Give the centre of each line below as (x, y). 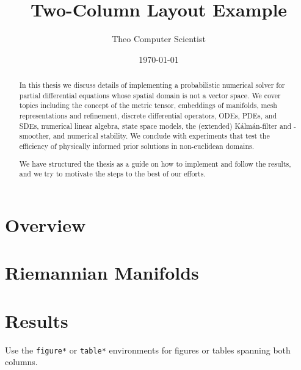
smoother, (35, 136)
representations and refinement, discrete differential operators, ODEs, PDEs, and (148, 116)
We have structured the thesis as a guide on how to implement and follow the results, (155, 163)
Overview (45, 224)
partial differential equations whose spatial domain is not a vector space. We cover (150, 95)
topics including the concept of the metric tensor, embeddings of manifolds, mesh (148, 105)
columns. (21, 362)
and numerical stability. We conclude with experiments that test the (161, 136)
